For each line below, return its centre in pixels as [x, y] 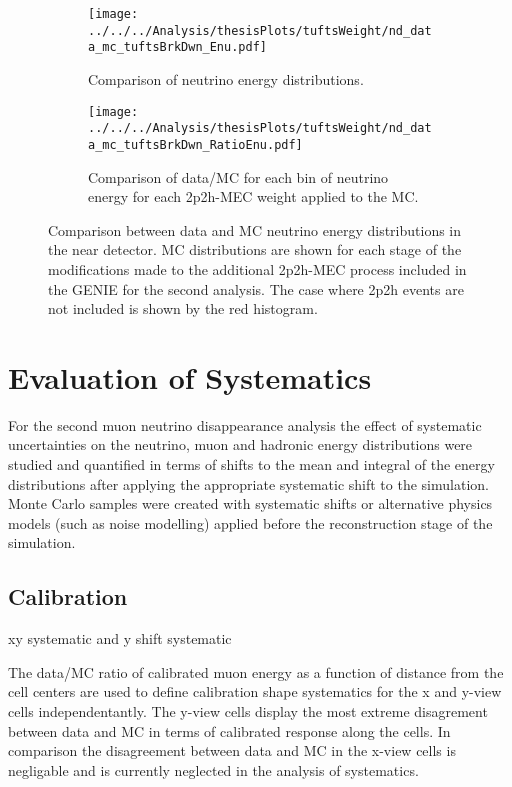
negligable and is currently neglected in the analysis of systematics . [213, 769]
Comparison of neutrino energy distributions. [226, 78]
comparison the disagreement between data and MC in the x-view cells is [232, 750]
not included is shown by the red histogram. [183, 308]
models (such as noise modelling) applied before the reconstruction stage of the [250, 522]
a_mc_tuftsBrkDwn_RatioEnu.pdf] [195, 144]
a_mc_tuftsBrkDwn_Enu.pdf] [177, 47]
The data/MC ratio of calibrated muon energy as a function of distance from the [256, 671]
